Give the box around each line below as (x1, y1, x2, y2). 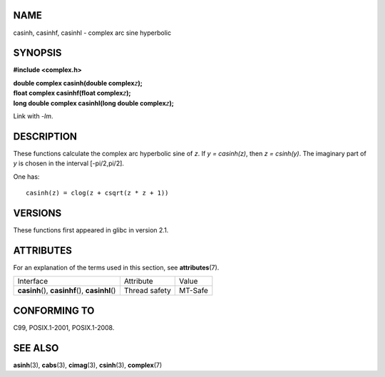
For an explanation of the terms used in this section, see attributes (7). (13, 263, 220, 272)
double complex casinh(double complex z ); (13, 78, 143, 87)
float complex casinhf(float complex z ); (13, 89, 131, 98)
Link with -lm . (13, 111, 53, 120)
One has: (13, 172, 40, 181)
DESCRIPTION (13, 130, 78, 143)
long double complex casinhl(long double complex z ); (13, 98, 175, 107)
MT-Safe (178, 286, 208, 296)
